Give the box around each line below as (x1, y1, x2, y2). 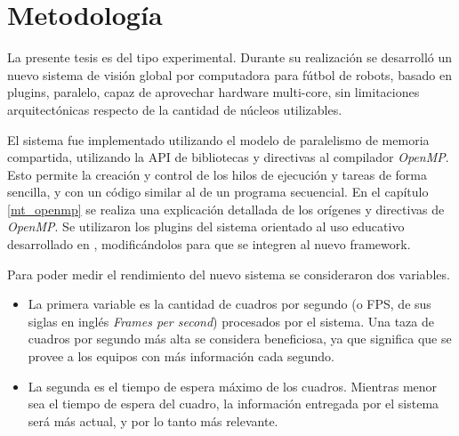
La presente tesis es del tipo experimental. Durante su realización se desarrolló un (7, 48, 453, 67)
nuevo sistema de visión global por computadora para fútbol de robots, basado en (7, 65, 452, 84)
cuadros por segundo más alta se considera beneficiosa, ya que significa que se (28, 329, 452, 348)
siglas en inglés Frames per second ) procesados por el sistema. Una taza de (28, 311, 434, 330)
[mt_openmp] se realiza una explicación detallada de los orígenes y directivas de (7, 199, 445, 218)
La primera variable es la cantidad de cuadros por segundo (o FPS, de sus (28, 295, 431, 313)
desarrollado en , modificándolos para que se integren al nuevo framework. (7, 235, 411, 254)
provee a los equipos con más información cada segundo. (28, 347, 334, 366)
